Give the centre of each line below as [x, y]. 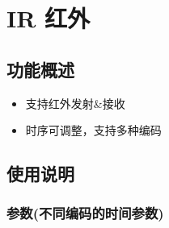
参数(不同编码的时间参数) [85, 213]
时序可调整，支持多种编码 [93, 130]
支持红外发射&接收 [75, 103]
